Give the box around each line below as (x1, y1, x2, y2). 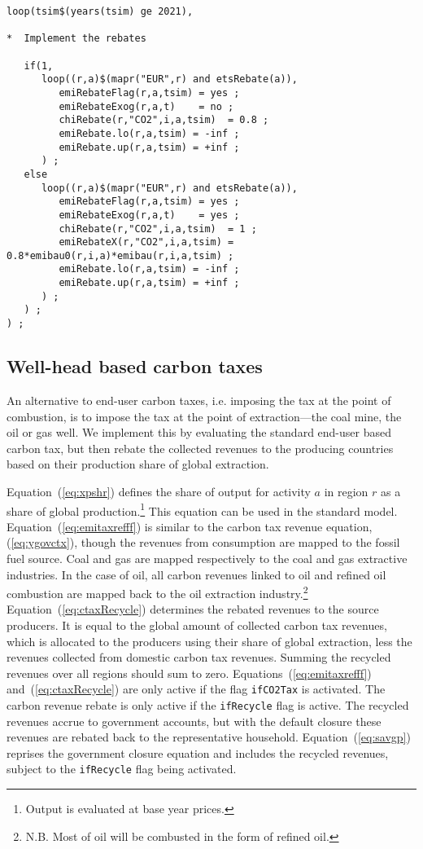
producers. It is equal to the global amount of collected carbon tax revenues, (7, 616, 387, 633)
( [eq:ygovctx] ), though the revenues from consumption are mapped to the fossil (7, 534, 400, 551)
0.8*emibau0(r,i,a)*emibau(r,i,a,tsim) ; (7, 249, 234, 262)
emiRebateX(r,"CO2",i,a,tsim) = (59, 236, 234, 249)
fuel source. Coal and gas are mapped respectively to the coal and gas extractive (7, 549, 408, 566)
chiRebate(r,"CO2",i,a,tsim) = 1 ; (59, 222, 257, 235)
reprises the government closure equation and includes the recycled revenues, (7, 744, 389, 761)
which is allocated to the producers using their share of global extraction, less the (7, 632, 412, 649)
